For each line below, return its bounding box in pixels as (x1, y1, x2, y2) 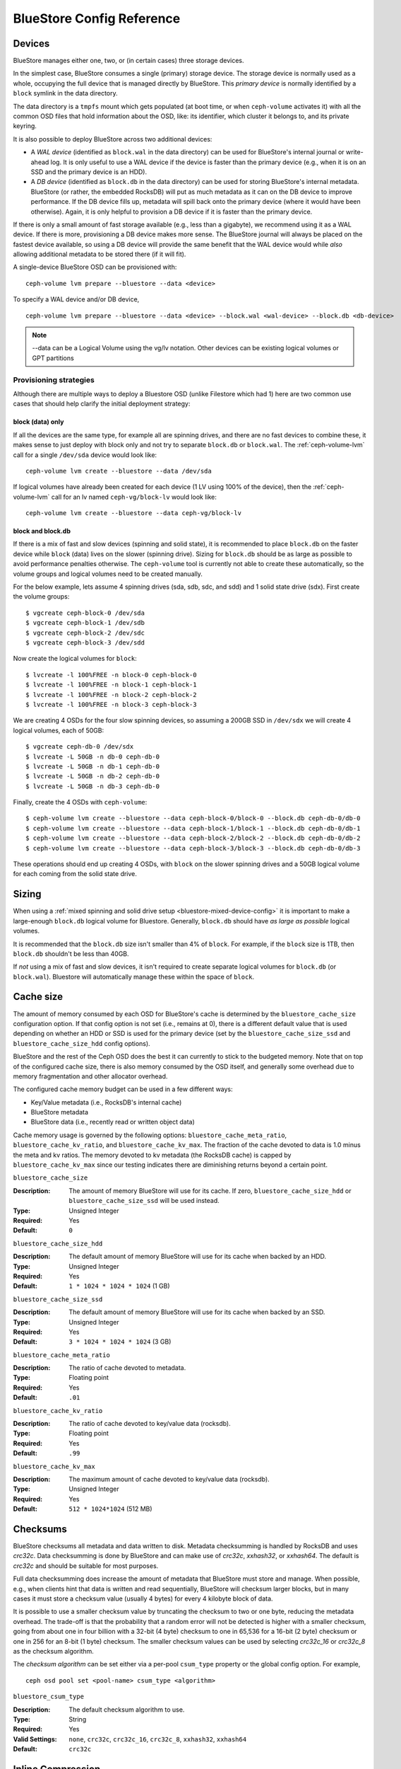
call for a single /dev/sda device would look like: (13, 450, 157, 459)
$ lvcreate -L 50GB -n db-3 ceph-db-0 (25, 782, 160, 790)
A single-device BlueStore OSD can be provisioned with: (13, 263, 177, 272)
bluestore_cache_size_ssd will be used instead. (68, 1197, 220, 1205)
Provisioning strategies (13, 375, 95, 385)
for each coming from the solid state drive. (13, 870, 138, 878)
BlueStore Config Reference (13, 11, 181, 26)
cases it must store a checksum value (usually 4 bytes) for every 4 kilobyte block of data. (13, 1594, 273, 1603)
